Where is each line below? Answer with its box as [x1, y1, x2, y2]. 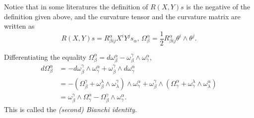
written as [4, 21, 35, 31]
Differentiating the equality [4, 51, 86, 62]
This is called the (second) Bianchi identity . [4, 104, 137, 114]
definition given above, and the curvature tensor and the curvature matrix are [4, 11, 241, 21]
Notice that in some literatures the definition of [4, 1, 148, 11]
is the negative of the [186, 1, 251, 11]
